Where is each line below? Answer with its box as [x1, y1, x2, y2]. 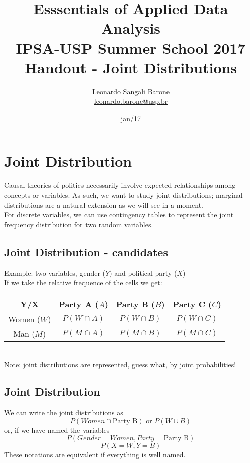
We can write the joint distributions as [4, 407, 123, 418]
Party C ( [173, 298, 212, 310]
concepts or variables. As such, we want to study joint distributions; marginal [4, 190, 243, 200]
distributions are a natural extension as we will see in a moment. [4, 199, 203, 210]
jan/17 [120, 112, 141, 123]
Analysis [101, 18, 161, 38]
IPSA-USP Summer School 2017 [16, 37, 246, 58]
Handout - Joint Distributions [24, 57, 237, 77]
